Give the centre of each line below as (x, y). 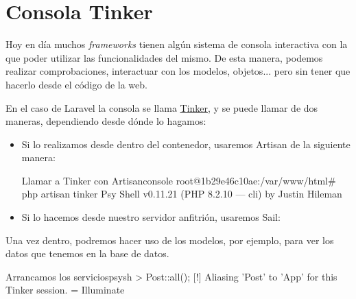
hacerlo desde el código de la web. (76, 84)
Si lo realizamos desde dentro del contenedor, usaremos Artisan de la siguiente (186, 144)
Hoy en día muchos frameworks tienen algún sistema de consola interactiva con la (177, 44)
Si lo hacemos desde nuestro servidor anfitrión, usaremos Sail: (151, 217)
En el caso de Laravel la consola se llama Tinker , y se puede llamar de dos (162, 107)
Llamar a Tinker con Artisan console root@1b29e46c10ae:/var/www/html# (179, 180)
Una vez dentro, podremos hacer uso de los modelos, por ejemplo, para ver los (170, 240)
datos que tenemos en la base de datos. (87, 253)
